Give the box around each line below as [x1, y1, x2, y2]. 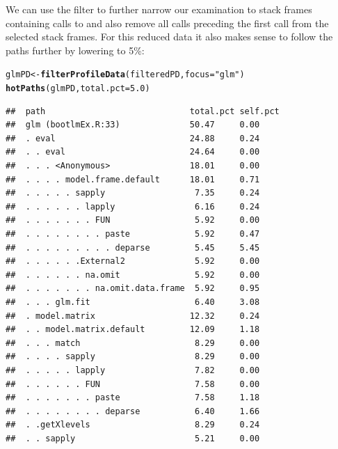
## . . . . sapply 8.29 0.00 [6, 352, 260, 362]
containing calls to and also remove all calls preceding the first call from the [6, 15, 329, 30]
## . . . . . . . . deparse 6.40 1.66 [6, 406, 260, 416]
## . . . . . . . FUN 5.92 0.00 [6, 215, 260, 226]
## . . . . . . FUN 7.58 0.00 [6, 379, 260, 389]
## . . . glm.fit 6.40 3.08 [6, 297, 260, 307]
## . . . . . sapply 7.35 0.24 [6, 188, 260, 198]
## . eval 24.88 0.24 [6, 133, 260, 143]
